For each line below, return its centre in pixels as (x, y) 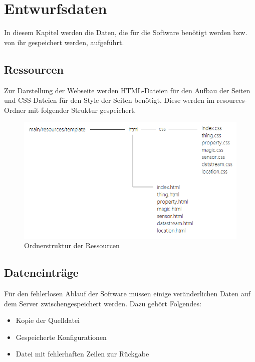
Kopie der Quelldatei (48, 320)
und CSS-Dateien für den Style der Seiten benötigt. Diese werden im (109, 100)
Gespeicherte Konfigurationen (61, 337)
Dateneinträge (41, 273)
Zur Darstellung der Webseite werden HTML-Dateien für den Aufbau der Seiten (127, 90)
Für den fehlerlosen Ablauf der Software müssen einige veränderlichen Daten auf (127, 293)
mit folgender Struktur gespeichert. (82, 110)
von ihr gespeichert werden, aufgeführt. (64, 42)
